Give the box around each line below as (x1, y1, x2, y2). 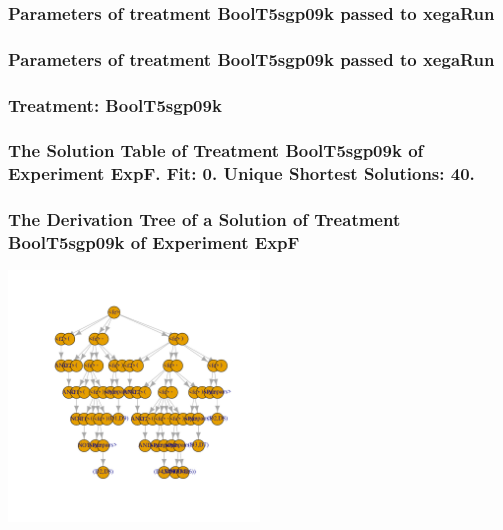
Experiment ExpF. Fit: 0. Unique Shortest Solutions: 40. (8, 161, 475, 186)
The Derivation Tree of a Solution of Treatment (8, 207, 401, 232)
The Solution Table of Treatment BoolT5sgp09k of (8, 138, 424, 163)
